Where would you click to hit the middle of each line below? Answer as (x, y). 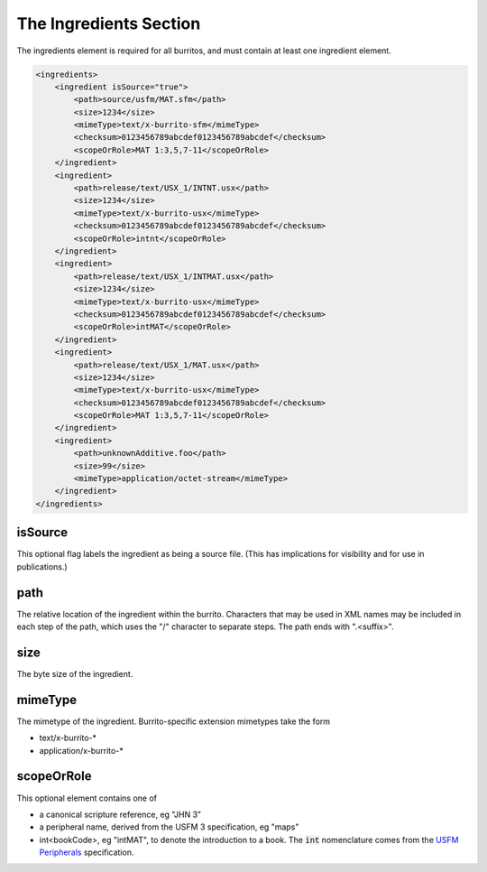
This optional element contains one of (87, 798)
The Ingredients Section (109, 23)
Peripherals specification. (87, 852)
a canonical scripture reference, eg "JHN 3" (120, 814)
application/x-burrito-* (81, 750)
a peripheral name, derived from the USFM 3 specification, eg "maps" (169, 827)
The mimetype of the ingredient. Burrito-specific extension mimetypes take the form (174, 721)
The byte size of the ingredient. (75, 673)
